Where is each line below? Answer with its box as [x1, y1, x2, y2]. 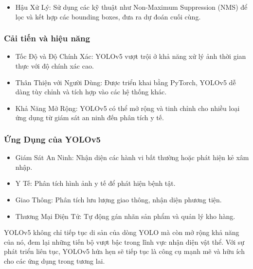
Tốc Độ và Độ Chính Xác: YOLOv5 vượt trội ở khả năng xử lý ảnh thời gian [15, 51, 246, 61]
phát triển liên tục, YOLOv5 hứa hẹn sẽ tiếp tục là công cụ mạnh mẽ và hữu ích [4, 246, 245, 256]
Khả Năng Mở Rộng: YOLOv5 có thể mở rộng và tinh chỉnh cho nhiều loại [15, 103, 240, 113]
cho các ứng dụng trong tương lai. [4, 255, 105, 266]
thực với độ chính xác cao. [15, 61, 94, 71]
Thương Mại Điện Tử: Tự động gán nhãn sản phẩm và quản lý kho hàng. [15, 211, 235, 221]
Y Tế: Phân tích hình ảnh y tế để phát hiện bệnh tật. [15, 178, 176, 188]
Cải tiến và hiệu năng [4, 32, 90, 44]
